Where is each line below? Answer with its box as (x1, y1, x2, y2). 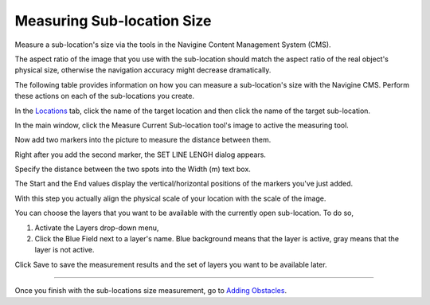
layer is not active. (34, 245, 95, 255)
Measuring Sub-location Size (14, 12, 212, 29)
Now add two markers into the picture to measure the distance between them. (14, 135, 272, 145)
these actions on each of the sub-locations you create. (14, 92, 195, 101)
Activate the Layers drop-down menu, (34, 223, 159, 233)
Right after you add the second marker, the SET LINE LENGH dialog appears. (14, 150, 267, 159)
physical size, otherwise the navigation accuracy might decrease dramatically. (14, 65, 272, 75)
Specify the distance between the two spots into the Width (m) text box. (14, 164, 251, 174)
